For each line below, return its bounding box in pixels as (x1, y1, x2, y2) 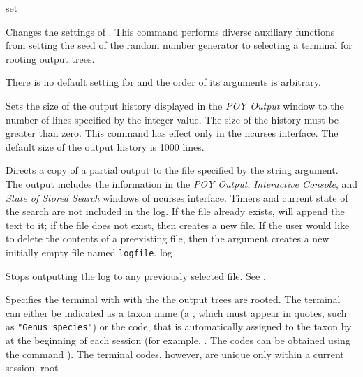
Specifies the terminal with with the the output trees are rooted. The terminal (6, 292, 341, 306)
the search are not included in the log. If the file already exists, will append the (6, 204, 345, 219)
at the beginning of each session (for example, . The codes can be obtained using (6, 333, 350, 347)
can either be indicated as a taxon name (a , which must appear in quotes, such (6, 305, 347, 320)
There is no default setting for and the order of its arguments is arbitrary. (6, 75, 321, 89)
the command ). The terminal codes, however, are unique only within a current (6, 346, 344, 361)
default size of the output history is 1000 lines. (6, 139, 205, 154)
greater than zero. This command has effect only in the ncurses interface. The (6, 126, 339, 140)
